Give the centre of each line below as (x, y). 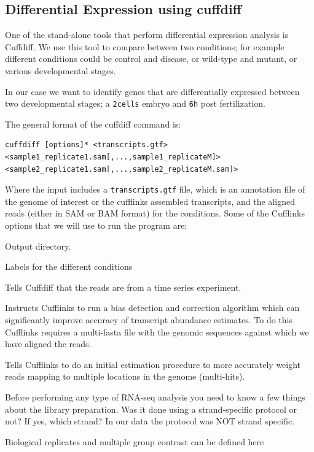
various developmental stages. (61, 70)
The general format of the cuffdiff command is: (93, 124)
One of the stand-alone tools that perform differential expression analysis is (147, 35)
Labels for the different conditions (69, 266)
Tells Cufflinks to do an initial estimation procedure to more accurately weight (153, 364)
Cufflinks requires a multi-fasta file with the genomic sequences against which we (157, 331)
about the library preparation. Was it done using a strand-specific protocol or (151, 409)
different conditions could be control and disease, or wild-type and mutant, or (151, 59)
